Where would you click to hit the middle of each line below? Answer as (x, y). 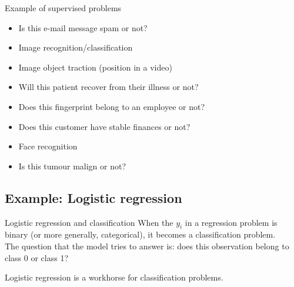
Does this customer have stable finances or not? (104, 126)
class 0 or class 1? (37, 257)
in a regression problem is (231, 222)
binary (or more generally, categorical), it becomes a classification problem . (140, 234)
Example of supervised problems (63, 8)
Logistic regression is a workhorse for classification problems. (114, 277)
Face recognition (48, 146)
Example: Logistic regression (93, 197)
